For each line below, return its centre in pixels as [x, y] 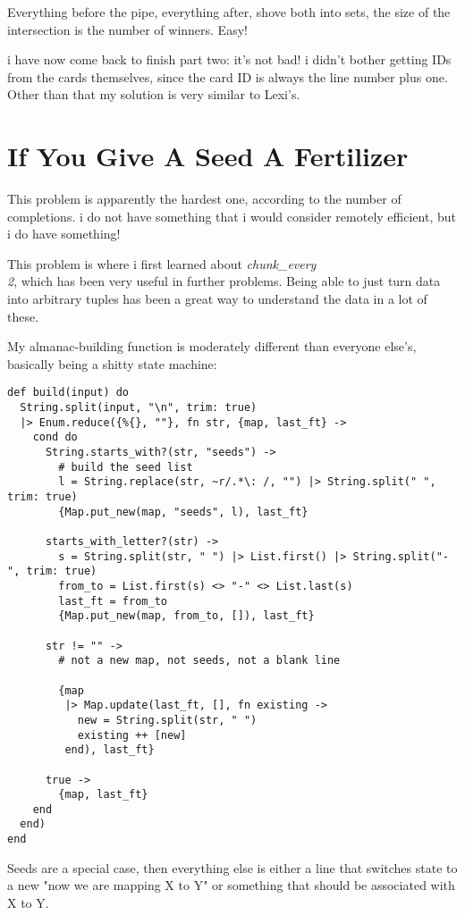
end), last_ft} [110, 750]
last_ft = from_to [113, 601]
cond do [55, 437]
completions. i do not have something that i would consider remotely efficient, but [232, 216]
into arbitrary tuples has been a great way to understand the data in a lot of [217, 299]
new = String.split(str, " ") [167, 720]
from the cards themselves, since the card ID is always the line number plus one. [228, 76]
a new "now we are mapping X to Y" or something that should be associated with [231, 885]
